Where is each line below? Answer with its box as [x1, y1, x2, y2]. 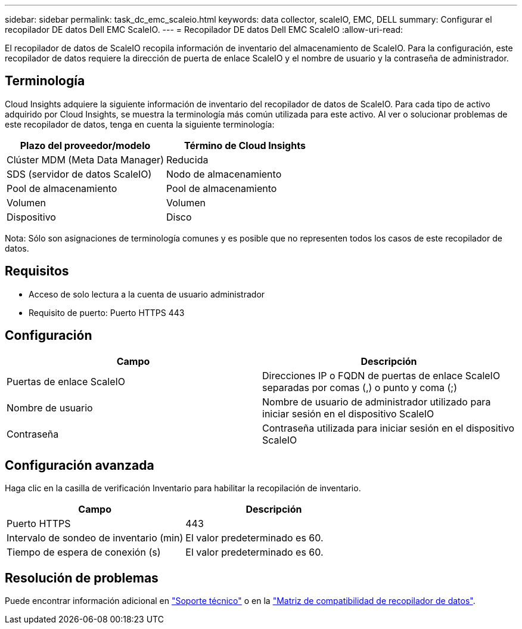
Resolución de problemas [5, 570, 159, 585]
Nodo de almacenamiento [166, 168, 282, 180]
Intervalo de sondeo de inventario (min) [7, 532, 184, 544]
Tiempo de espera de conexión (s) [7, 546, 161, 559]
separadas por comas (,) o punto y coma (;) [262, 381, 458, 393]
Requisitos [5, 264, 69, 279]
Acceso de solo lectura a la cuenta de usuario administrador [29, 289, 265, 299]
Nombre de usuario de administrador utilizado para [262, 395, 491, 408]
